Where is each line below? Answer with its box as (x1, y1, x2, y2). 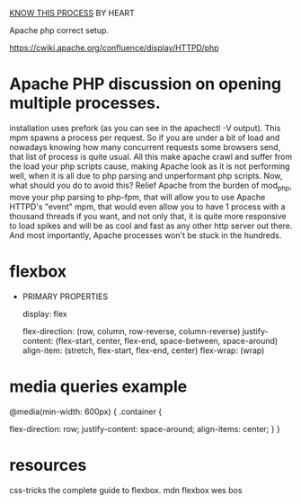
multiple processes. (9, 93, 162, 113)
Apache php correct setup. (9, 25, 110, 35)
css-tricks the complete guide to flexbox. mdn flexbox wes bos (9, 484, 243, 495)
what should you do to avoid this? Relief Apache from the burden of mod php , (9, 180, 292, 192)
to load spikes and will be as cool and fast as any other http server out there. (9, 220, 293, 231)
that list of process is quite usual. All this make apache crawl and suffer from (9, 151, 293, 162)
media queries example (9, 376, 188, 396)
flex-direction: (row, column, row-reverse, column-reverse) (22, 325, 241, 336)
